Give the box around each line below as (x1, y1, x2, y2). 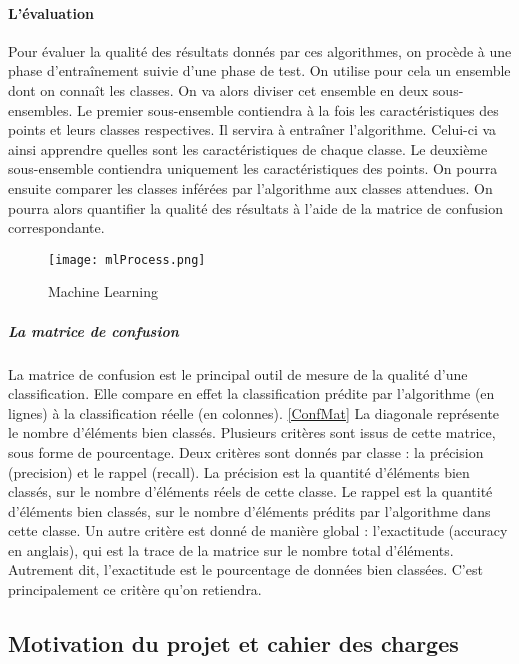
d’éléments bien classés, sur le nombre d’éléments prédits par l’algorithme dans (8, 500, 491, 521)
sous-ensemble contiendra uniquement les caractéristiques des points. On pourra (8, 158, 498, 179)
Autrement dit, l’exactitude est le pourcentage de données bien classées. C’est (8, 559, 483, 580)
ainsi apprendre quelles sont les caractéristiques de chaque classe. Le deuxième (8, 138, 488, 159)
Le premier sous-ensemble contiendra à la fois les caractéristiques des (76, 99, 499, 120)
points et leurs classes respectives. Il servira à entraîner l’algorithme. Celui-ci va (8, 119, 497, 140)
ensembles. (8, 99, 73, 120)
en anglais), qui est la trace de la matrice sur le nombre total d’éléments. (8, 539, 454, 560)
